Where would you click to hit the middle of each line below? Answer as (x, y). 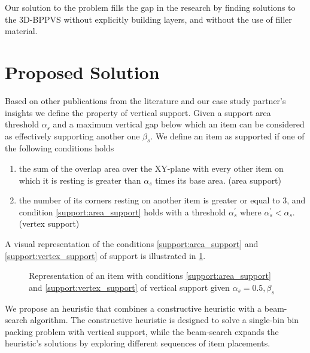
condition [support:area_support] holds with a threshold (122, 212)
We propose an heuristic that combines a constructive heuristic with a (133, 308)
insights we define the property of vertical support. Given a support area (138, 112)
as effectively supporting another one (72, 136)
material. (21, 31)
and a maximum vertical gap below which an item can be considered (179, 124)
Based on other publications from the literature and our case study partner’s (145, 100)
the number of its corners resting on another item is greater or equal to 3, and (162, 200)
